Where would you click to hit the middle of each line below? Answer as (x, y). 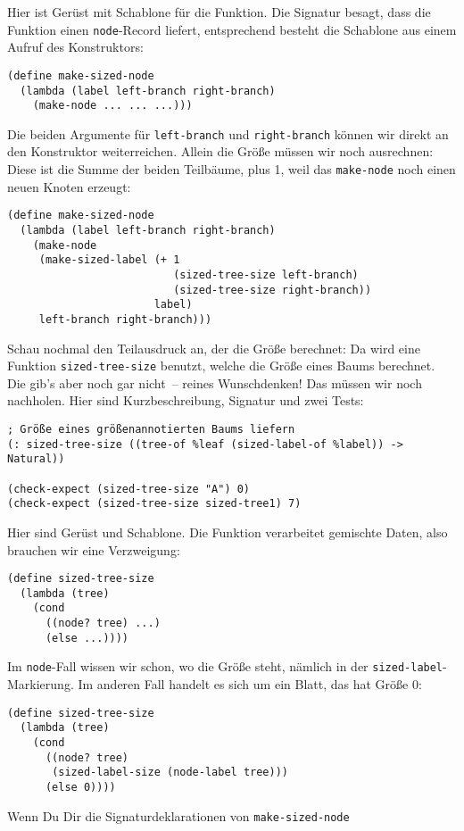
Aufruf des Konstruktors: (75, 47)
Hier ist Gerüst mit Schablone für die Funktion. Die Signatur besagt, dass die (219, 12)
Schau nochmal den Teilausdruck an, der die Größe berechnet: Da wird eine (214, 348)
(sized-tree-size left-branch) (266, 274)
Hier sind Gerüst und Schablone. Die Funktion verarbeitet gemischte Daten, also (228, 532)
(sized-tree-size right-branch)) (273, 290)
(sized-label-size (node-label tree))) (170, 773)
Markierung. (41, 684)
